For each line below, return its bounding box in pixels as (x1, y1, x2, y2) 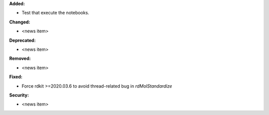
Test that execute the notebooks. (21, 10, 90, 16)
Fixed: (9, 74, 22, 80)
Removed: (9, 55, 31, 62)
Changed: (9, 19, 30, 25)
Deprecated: (9, 37, 36, 43)
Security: (9, 92, 29, 98)
